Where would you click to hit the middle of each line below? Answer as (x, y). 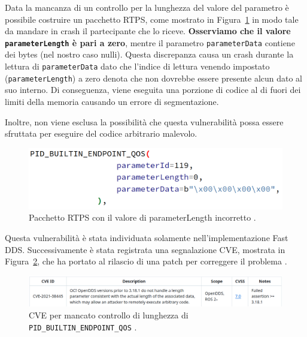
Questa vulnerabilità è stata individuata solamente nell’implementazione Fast (147, 237)
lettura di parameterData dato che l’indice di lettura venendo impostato (137, 66)
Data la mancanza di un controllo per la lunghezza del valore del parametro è (147, 7)
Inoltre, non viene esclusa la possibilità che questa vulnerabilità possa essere (144, 121)
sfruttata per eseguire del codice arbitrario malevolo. (101, 133)
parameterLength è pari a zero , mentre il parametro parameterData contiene (150, 42)
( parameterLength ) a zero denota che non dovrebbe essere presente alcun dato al (154, 78)
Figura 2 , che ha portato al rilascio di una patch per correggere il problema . (146, 261)
